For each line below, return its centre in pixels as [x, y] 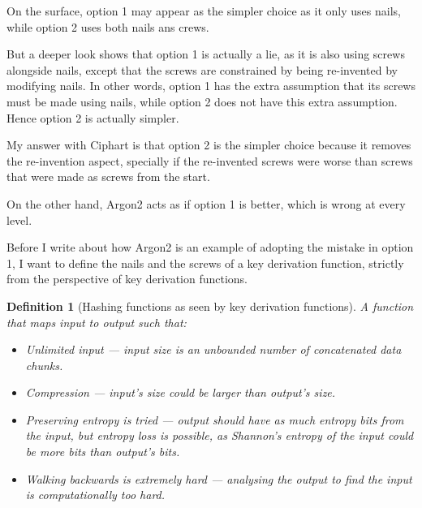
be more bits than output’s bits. [103, 452]
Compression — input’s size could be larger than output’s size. [181, 392]
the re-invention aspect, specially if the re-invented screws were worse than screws [210, 160]
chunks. [44, 365]
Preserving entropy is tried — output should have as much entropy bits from [215, 419]
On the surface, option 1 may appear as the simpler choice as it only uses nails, [204, 11]
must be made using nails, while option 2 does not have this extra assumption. [202, 101]
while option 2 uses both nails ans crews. [108, 26]
